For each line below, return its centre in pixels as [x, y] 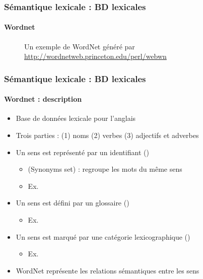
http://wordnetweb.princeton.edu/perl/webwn [95, 56]
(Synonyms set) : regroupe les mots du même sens [105, 169]
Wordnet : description [43, 99]
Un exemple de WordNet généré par [80, 46]
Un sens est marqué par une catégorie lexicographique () [103, 236]
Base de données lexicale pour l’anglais [76, 118]
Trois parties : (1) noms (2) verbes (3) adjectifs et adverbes [107, 135]
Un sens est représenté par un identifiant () [82, 152]
